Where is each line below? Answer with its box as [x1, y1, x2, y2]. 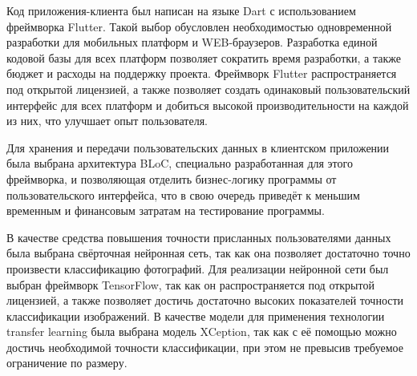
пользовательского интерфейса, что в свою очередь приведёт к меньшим [6, 186, 360, 203]
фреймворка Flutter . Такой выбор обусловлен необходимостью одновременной [6, 18, 392, 34]
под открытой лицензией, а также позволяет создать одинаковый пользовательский [6, 80, 411, 97]
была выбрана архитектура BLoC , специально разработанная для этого [6, 155, 353, 172]
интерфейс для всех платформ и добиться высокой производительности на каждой [6, 96, 409, 113]
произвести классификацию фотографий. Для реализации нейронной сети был [6, 260, 389, 277]
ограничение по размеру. [6, 354, 128, 371]
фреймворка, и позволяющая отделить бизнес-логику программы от [6, 170, 337, 187]
